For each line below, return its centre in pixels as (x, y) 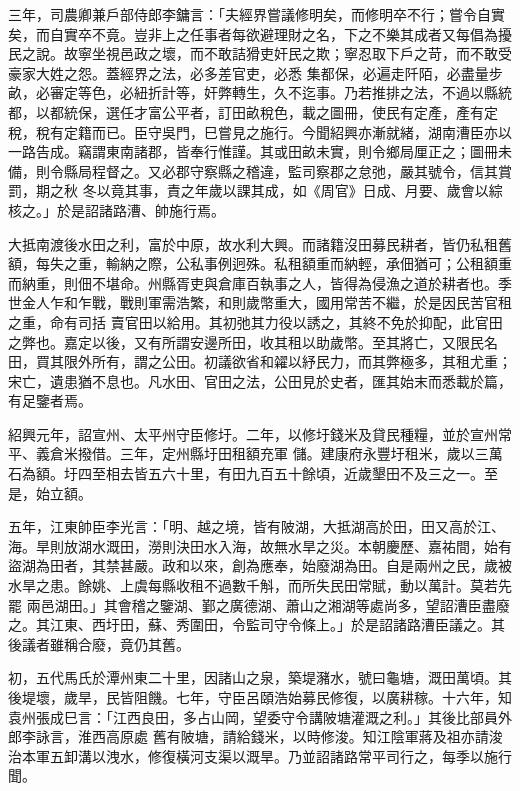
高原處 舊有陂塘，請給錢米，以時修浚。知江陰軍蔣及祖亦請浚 (304, 736)
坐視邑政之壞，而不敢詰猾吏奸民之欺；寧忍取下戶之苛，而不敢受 (301, 53)
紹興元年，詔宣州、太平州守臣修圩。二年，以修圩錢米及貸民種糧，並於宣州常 (260, 433)
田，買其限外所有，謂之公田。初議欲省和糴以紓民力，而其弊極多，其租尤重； (260, 361)
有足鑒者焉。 (50, 400)
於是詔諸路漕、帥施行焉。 (140, 209)
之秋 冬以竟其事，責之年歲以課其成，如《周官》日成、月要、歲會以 (269, 190)
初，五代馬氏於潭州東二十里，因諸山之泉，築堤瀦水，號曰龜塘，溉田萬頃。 (253, 677)
